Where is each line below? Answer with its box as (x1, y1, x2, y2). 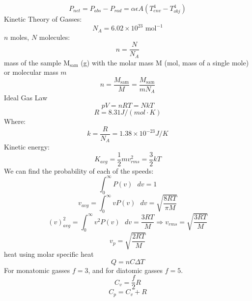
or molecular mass (4, 67, 58, 77)
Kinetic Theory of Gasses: (4, 14, 82, 24)
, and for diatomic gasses (88, 265, 163, 275)
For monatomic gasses (4, 265, 70, 275)
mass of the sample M (4, 57, 70, 67)
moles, (10, 31, 29, 42)
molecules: (39, 31, 70, 42)
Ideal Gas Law (4, 92, 48, 103)
